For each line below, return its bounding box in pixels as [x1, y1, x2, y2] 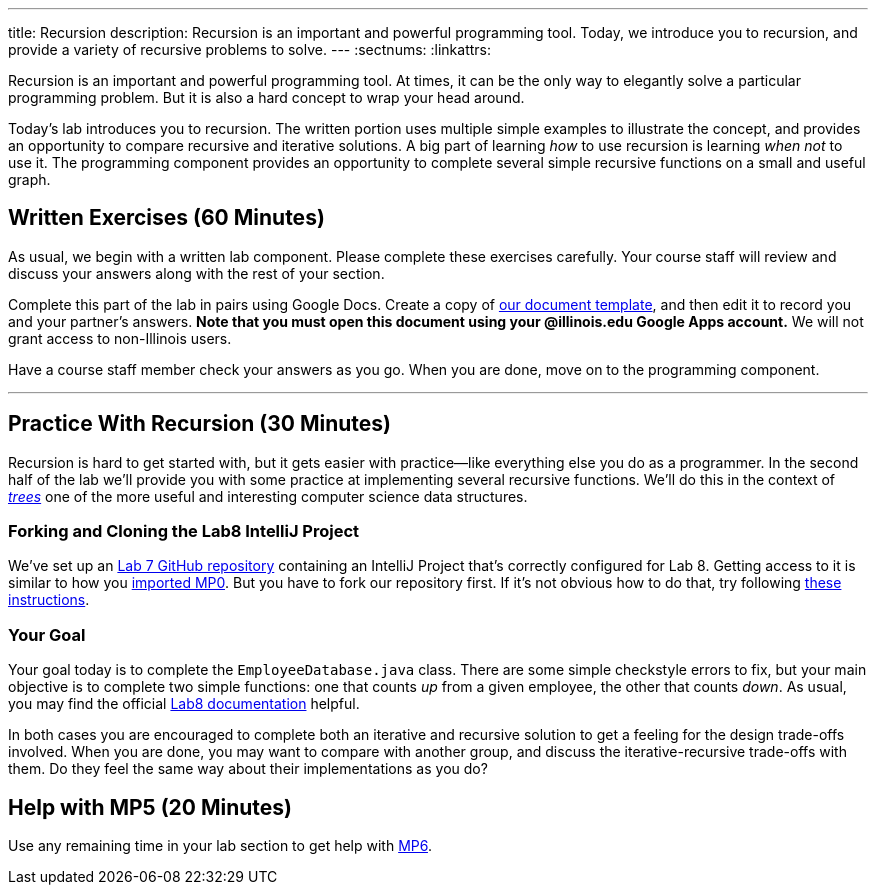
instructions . [8, 591, 90, 609]
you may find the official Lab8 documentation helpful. [8, 695, 360, 713]
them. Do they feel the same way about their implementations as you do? [8, 760, 488, 778]
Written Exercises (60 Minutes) [8, 205, 325, 231]
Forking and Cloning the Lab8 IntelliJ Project [8, 521, 360, 542]
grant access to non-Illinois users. [8, 329, 232, 347]
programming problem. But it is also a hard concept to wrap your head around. [8, 89, 525, 106]
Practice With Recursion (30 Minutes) [8, 411, 392, 437]
